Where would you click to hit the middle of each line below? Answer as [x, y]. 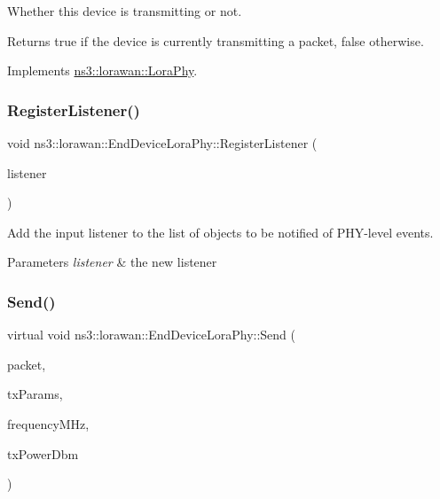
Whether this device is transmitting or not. [125, 11]
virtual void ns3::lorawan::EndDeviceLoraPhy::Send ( [151, 335]
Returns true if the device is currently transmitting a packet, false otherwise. [216, 40]
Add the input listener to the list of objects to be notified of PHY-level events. [220, 232]
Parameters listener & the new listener [112, 262]
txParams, [35, 394]
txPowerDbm [43, 453]
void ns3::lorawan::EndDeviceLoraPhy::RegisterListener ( [162, 143]
